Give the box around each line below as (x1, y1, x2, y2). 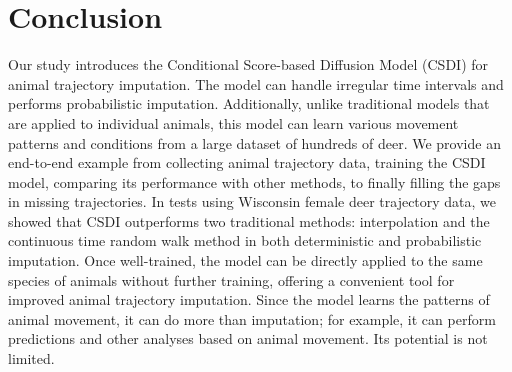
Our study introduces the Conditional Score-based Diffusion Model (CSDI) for (8, 54, 489, 75)
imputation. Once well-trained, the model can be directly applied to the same (8, 250, 483, 271)
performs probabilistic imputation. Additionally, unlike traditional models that (8, 93, 490, 114)
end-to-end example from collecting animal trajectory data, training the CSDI (8, 152, 486, 173)
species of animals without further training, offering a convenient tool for (8, 269, 455, 290)
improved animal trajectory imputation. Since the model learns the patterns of (8, 289, 490, 310)
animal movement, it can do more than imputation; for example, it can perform (8, 308, 496, 329)
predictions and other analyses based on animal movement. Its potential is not (8, 328, 488, 349)
